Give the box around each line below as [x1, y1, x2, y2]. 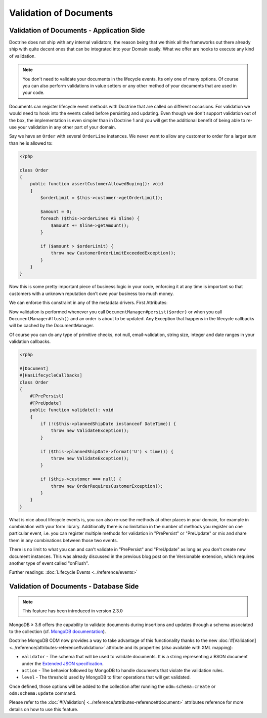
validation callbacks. [9, 338, 51, 344]
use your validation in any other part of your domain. [9, 124, 116, 130]
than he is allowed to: [9, 140, 53, 146]
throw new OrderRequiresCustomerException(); [50, 483, 163, 489]
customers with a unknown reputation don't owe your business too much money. [9, 291, 174, 296]
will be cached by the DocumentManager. [9, 323, 94, 329]
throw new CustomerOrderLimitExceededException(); [50, 250, 177, 256]
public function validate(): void [30, 407, 114, 413]
